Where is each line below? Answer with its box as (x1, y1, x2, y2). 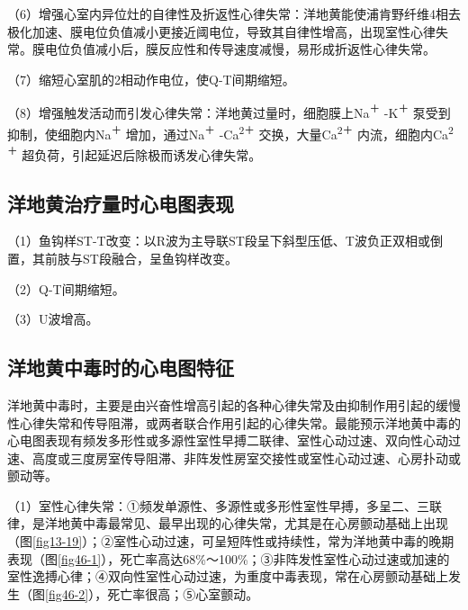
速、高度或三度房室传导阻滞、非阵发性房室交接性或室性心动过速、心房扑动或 (7, 448, 461, 467)
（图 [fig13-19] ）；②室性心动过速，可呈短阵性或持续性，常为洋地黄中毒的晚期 (7, 532, 454, 551)
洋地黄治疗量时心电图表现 (7, 189, 234, 217)
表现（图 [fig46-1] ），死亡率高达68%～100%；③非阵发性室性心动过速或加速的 (7, 549, 450, 568)
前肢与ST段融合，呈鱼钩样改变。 (44, 248, 238, 267)
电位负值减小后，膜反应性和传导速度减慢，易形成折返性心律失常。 (44, 40, 436, 58)
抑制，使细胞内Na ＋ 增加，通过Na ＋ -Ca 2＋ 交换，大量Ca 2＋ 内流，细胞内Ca (7, 121, 449, 143)
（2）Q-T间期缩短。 (7, 279, 125, 298)
